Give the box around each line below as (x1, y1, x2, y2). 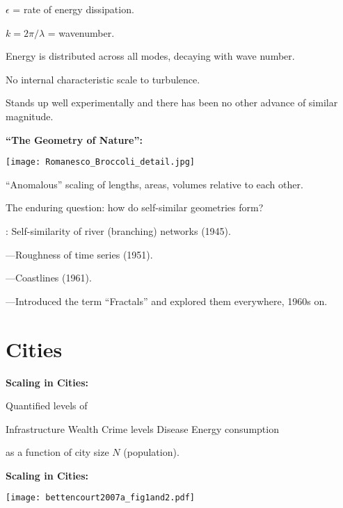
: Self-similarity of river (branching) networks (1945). (6, 224, 231, 238)
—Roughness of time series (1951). (6, 247, 153, 261)
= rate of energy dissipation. (13, 2, 134, 16)
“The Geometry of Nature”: (6, 132, 143, 147)
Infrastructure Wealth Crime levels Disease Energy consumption (6, 421, 279, 436)
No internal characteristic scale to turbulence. (6, 72, 200, 86)
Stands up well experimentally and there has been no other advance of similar (6, 95, 338, 110)
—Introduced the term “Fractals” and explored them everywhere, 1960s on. (6, 293, 328, 308)
